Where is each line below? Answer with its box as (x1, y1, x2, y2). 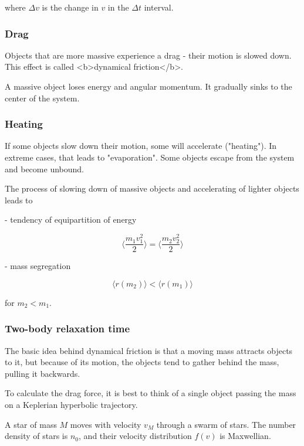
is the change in (42, 1, 99, 13)
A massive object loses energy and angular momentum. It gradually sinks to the (5, 80, 292, 92)
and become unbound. (5, 162, 84, 175)
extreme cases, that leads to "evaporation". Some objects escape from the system (5, 151, 295, 163)
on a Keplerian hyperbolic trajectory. (5, 399, 138, 411)
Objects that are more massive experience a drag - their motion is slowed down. (5, 49, 292, 61)
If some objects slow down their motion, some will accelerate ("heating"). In (5, 139, 277, 152)
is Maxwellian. (219, 430, 271, 442)
